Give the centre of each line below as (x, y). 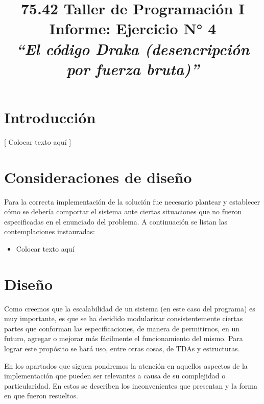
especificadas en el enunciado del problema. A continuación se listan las (116, 221)
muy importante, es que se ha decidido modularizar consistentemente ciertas (124, 318)
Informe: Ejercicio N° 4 (133, 28)
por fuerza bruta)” (133, 69)
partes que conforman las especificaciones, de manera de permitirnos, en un (122, 328)
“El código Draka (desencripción (133, 49)
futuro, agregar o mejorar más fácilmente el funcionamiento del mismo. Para (124, 338)
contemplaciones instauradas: (50, 231)
